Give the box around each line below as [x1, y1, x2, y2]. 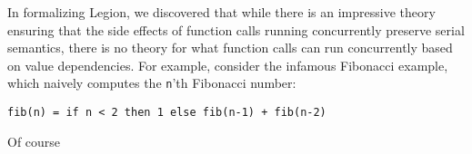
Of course [7, 131, 61, 150]
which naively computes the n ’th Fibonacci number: [7, 73, 296, 92]
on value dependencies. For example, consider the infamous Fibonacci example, [7, 55, 448, 74]
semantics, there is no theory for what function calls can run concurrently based [7, 38, 453, 57]
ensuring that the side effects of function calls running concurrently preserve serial [7, 20, 465, 39]
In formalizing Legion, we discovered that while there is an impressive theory [7, 3, 436, 21]
